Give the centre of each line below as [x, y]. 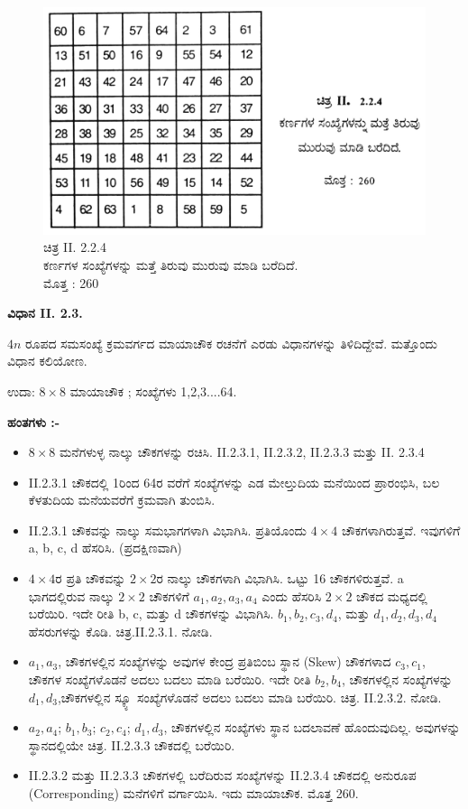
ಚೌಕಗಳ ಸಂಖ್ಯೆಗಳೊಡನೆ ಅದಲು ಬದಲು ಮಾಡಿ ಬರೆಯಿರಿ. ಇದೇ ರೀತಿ [170, 679]
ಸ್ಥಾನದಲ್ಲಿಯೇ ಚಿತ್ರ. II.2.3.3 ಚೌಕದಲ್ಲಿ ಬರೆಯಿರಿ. [132, 744]
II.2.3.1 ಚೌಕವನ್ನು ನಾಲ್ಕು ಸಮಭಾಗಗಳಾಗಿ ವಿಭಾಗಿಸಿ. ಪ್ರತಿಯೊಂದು [168, 530]
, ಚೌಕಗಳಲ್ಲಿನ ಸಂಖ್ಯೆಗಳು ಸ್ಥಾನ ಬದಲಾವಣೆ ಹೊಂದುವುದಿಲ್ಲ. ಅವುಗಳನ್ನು [312, 727]
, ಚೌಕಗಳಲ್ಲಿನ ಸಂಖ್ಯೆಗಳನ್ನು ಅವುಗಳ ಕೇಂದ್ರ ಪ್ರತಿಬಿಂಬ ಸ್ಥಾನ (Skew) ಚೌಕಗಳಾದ [225, 661]
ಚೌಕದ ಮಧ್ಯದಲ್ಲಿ [392, 595]
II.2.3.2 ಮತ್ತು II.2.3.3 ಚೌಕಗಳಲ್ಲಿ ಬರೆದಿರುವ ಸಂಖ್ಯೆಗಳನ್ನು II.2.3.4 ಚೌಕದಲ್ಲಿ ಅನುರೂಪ [222, 775]
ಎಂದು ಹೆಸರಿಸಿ [292, 595]
